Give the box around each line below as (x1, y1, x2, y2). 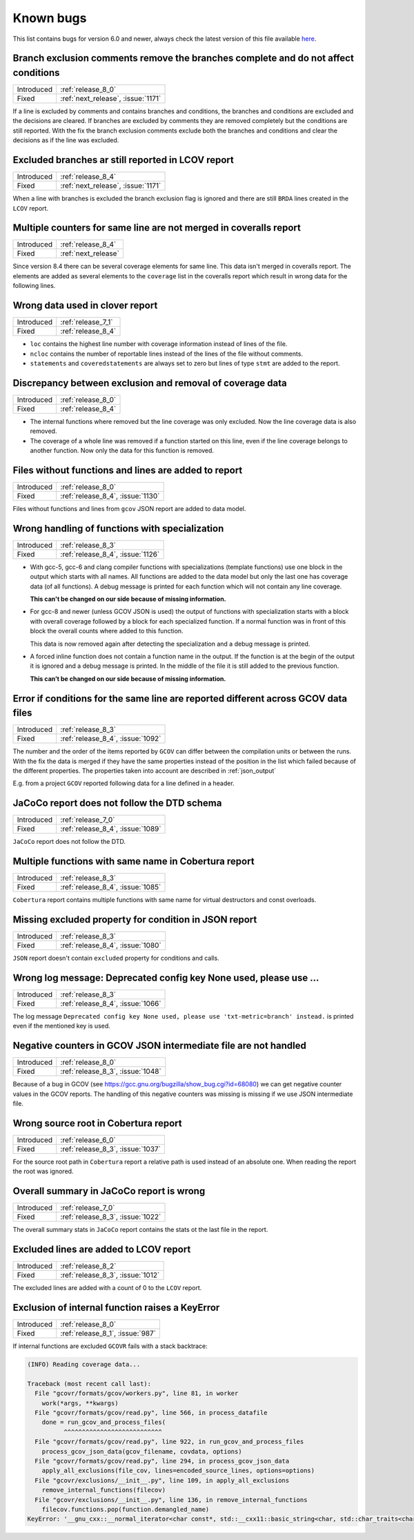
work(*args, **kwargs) (41, 1399, 119, 1407)
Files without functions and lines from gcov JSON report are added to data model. (12, 504, 246, 512)
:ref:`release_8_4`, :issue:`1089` (60, 824, 161, 834)
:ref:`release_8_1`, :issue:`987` (60, 1329, 157, 1338)
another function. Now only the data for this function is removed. (30, 446, 214, 454)
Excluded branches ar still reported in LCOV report (12, 154, 234, 166)
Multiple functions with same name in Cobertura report (12, 856, 255, 867)
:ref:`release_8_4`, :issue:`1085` (60, 883, 161, 892)
